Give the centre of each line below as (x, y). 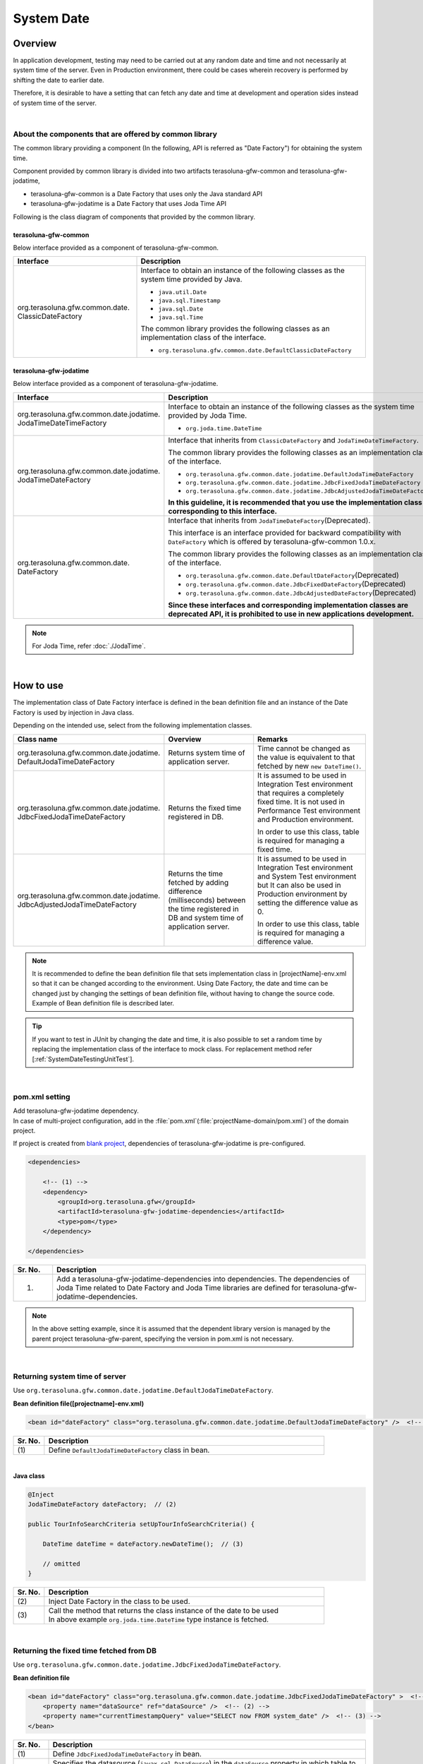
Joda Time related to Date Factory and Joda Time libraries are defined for (179, 1288)
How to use (38, 685)
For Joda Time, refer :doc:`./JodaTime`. (89, 646)
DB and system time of (206, 917)
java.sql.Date (181, 309)
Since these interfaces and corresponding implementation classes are (288, 605)
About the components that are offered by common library (115, 134)
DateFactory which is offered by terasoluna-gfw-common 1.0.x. (272, 541)
